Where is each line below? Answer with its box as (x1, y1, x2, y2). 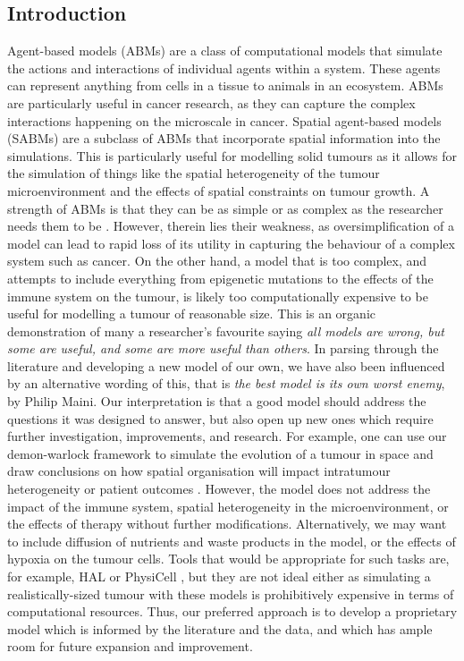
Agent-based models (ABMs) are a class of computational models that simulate (7, 41, 443, 60)
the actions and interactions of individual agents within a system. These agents (7, 58, 441, 77)
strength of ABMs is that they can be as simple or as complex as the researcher (7, 199, 443, 217)
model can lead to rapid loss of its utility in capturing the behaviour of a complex (7, 233, 455, 252)
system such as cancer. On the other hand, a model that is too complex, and (7, 251, 427, 270)
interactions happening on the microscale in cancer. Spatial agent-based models (7, 111, 442, 130)
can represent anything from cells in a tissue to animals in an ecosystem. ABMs (7, 76, 443, 95)
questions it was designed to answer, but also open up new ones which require (7, 409, 434, 428)
